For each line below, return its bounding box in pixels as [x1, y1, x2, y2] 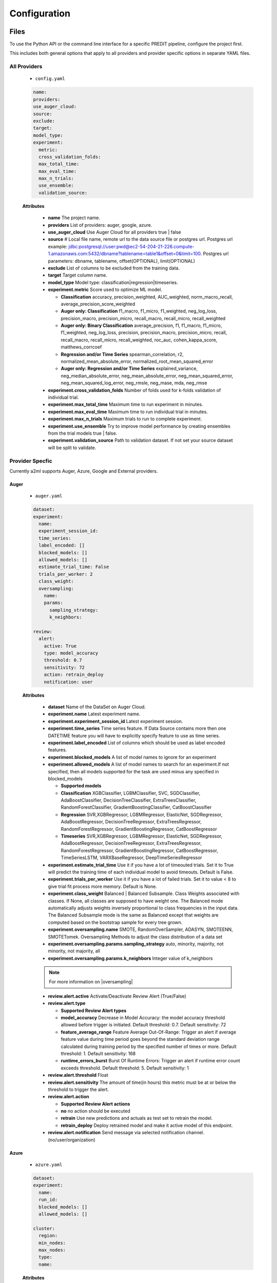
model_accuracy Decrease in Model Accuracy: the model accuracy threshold [61, 1015, 225, 1021]
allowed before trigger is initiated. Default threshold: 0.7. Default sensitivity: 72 [61, 1022, 226, 1028]
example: [48, 243, 68, 249]
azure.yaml [35, 1162, 63, 1168]
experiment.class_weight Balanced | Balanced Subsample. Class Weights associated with [48, 890, 240, 897]
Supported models [61, 783, 102, 789]
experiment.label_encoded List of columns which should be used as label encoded [48, 740, 226, 746]
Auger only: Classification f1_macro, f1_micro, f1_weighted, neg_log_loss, [61, 308, 217, 314]
